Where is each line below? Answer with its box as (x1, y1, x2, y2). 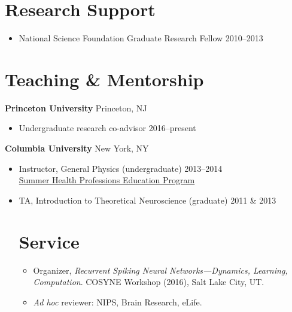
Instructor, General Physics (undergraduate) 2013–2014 (19, 162, 223, 174)
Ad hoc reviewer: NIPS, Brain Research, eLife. (33, 295, 202, 308)
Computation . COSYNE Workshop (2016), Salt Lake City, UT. (33, 275, 264, 288)
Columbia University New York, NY (5, 142, 149, 155)
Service (19, 229, 80, 253)
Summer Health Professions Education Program (19, 174, 195, 186)
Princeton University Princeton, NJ (5, 101, 147, 114)
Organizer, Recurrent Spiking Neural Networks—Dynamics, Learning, (33, 263, 288, 276)
